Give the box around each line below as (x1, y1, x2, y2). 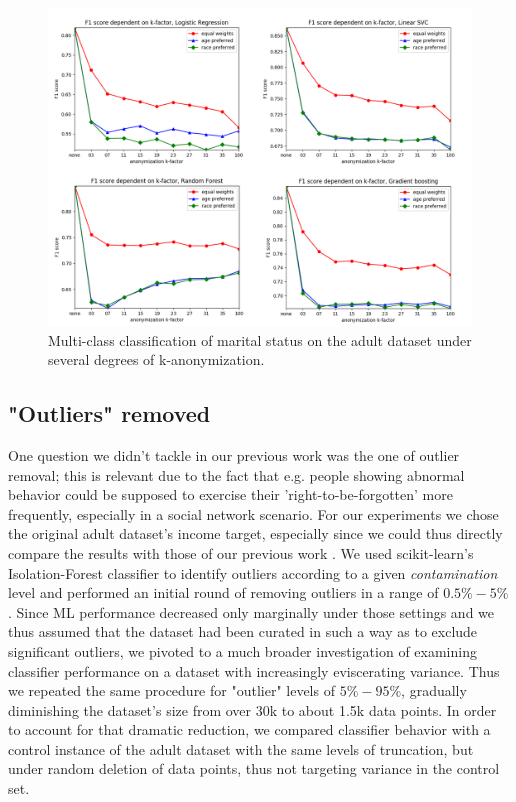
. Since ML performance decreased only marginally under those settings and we (8, 601, 495, 622)
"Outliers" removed (8, 398, 211, 429)
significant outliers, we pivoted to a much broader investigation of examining (8, 640, 477, 661)
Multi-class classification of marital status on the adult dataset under (48, 329, 472, 350)
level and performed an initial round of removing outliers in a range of (8, 582, 439, 603)
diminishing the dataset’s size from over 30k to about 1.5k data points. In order (8, 699, 497, 720)
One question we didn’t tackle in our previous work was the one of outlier (8, 444, 460, 465)
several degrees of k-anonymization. (48, 349, 265, 370)
